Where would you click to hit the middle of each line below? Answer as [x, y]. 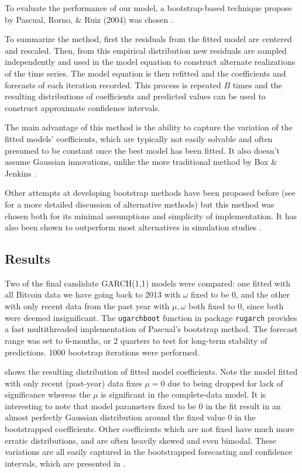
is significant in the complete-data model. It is [183, 394]
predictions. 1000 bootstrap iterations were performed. [102, 352]
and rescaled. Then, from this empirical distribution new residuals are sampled [146, 50]
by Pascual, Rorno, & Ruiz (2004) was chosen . [89, 19]
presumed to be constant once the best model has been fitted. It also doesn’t [142, 150]
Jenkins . [21, 173]
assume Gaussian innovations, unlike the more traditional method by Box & [141, 162]
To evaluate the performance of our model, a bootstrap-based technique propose [148, 8]
